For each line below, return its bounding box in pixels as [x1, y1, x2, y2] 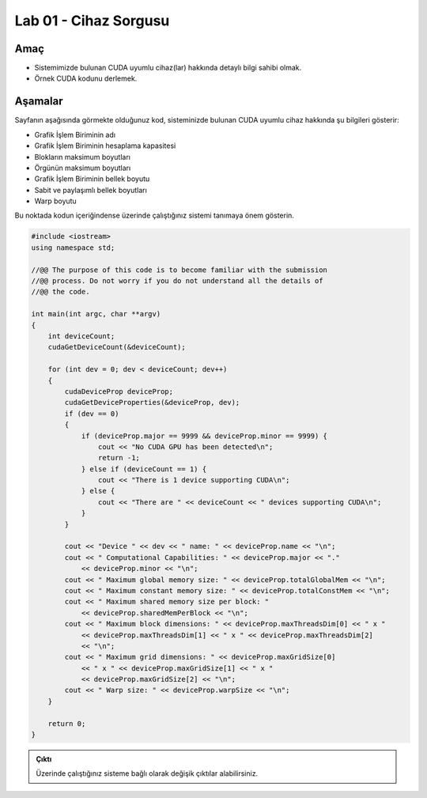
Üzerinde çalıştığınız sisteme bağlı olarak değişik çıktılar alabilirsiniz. [36, 769, 259, 778]
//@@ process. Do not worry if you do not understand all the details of [31, 277, 323, 286]
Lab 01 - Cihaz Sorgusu [14, 12, 170, 29]
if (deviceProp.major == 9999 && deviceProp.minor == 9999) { [81, 431, 328, 441]
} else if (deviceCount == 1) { [81, 464, 207, 474]
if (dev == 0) [64, 409, 119, 418]
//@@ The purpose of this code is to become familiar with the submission [31, 265, 328, 274]
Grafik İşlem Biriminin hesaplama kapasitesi [34, 141, 176, 150]
